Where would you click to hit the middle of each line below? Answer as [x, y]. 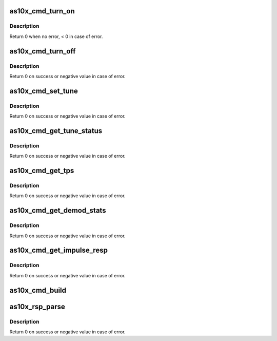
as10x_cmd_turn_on [42, 11]
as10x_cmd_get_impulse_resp [58, 250]
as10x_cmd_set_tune [44, 91]
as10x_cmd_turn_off [43, 51]
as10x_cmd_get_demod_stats [58, 211]
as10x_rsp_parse [37, 306]
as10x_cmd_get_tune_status [56, 131]
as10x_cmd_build [38, 290]
